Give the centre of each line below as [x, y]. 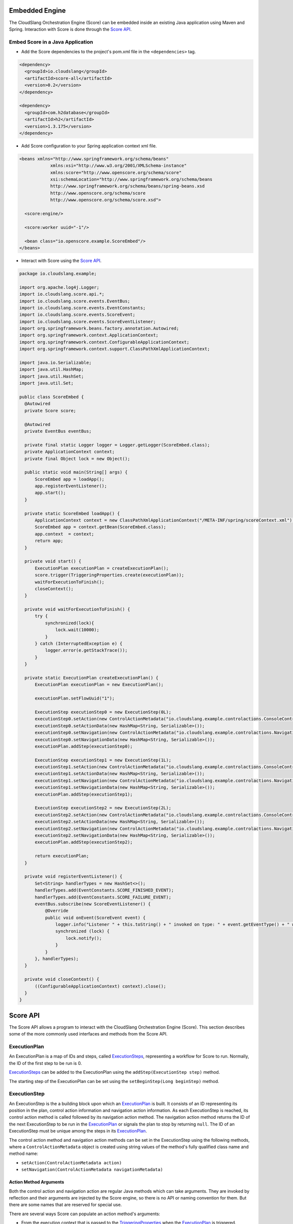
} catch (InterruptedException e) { [79, 644]
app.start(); [50, 493]
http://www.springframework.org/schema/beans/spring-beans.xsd [127, 186]
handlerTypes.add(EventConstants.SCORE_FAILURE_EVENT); [103, 897]
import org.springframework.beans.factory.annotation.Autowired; [99, 329]
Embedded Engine [37, 11]
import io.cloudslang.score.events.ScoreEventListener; [88, 321]
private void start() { [53, 561]
